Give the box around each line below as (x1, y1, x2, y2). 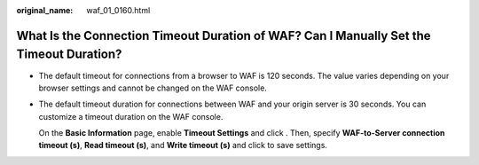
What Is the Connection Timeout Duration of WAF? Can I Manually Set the (16, 27, 431, 43)
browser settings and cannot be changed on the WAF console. (38, 82, 268, 93)
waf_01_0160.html (86, 5, 151, 15)
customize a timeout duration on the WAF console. (38, 111, 224, 122)
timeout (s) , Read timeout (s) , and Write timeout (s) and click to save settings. (38, 140, 328, 151)
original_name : (16, 5, 74, 15)
